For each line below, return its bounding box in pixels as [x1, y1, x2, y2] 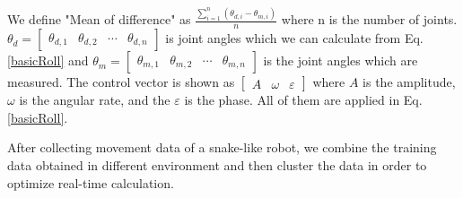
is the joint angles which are [263, 51, 418, 70]
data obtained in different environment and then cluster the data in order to [7, 155, 427, 174]
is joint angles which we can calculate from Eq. [165, 29, 424, 47]
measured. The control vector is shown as [7, 73, 235, 91]
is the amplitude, [363, 73, 456, 91]
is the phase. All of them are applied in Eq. [184, 90, 423, 109]
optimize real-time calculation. [7, 173, 174, 192]
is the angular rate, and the [19, 90, 170, 109]
